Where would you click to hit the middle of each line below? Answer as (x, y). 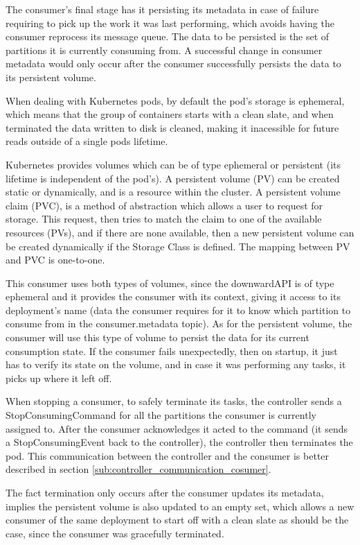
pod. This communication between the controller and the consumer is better (168, 455)
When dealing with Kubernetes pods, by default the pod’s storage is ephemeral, (175, 100)
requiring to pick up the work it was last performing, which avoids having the (170, 23)
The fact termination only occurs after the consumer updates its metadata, (165, 492)
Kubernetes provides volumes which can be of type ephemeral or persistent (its (173, 164)
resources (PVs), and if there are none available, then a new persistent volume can (180, 232)
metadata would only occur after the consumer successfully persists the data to (173, 63)
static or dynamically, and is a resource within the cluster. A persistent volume (173, 192)
